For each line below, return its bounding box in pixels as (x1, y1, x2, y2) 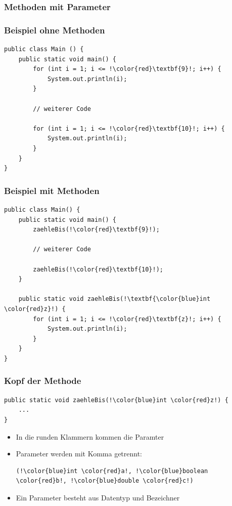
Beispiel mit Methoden (4, 184, 100, 197)
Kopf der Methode (4, 374, 81, 387)
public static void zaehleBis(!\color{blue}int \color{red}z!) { (4, 396, 228, 404)
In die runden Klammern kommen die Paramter (16, 431, 164, 442)
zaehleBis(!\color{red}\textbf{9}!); (33, 226, 160, 233)
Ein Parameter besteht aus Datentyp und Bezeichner (16, 492, 180, 502)
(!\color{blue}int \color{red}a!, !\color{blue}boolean (16, 467, 208, 475)
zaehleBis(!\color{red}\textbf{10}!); (33, 265, 163, 273)
